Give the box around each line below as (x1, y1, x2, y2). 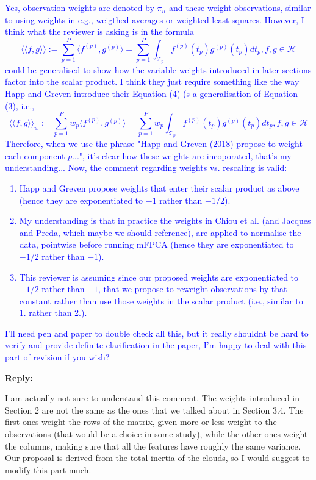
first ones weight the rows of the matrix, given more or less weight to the (5, 415, 277, 428)
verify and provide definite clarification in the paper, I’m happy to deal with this (5, 339, 307, 351)
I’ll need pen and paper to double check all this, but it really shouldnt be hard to (5, 326, 309, 339)
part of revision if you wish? (5, 351, 110, 364)
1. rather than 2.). (19, 306, 87, 319)
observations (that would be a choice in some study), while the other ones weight (5, 428, 308, 440)
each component (5, 149, 65, 162)
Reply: (5, 371, 33, 384)
